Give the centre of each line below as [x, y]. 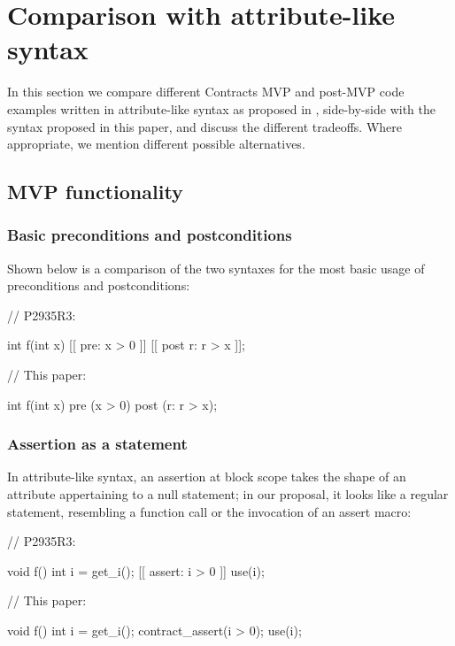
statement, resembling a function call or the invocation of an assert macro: [209, 511]
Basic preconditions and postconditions [150, 235]
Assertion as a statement [97, 444]
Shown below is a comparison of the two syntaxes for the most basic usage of [216, 268]
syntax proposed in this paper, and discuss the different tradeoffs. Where [205, 126]
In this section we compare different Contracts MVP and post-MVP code [206, 92]
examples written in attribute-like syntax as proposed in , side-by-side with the [221, 108]
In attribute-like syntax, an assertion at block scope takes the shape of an [207, 477]
